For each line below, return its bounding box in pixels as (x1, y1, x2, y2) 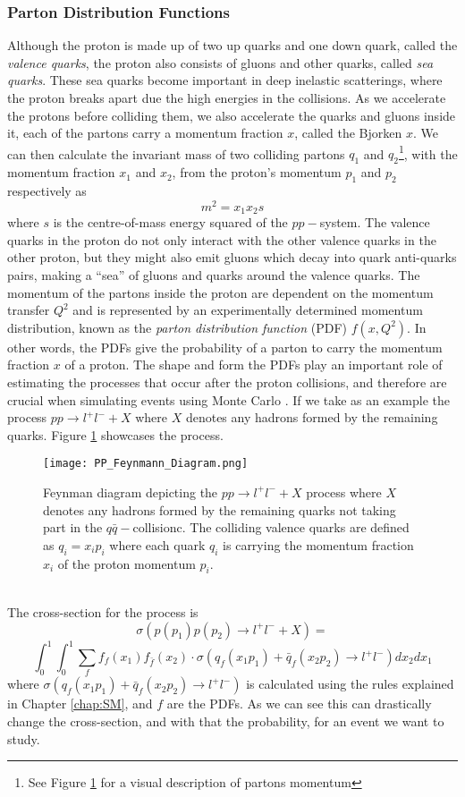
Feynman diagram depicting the (43, 482, 218, 501)
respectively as (7, 182, 87, 200)
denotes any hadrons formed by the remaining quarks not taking (43, 500, 396, 519)
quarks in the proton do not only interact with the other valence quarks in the (7, 230, 436, 249)
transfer (7, 301, 50, 319)
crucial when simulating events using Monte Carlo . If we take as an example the (7, 390, 451, 409)
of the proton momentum (57, 554, 196, 572)
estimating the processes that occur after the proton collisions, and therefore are (7, 372, 447, 391)
